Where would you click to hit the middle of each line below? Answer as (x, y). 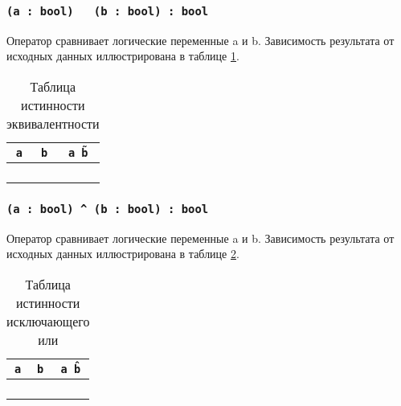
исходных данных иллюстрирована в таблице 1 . (123, 56)
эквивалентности (53, 123)
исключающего (48, 321)
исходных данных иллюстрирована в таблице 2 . (123, 254)
